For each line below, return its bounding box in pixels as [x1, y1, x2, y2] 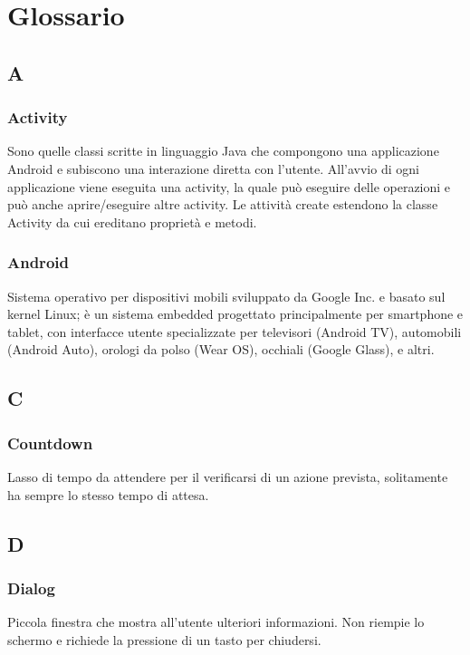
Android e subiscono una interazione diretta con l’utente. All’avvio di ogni [7, 159, 419, 178]
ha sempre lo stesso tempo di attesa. [7, 485, 209, 504]
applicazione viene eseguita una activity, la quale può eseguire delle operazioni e [7, 177, 451, 196]
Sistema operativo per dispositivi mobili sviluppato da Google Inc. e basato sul [7, 286, 446, 305]
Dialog [7, 576, 55, 599]
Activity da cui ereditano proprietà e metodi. [7, 212, 257, 231]
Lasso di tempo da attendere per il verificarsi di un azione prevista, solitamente [7, 467, 448, 486]
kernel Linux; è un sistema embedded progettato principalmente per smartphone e [7, 304, 464, 323]
